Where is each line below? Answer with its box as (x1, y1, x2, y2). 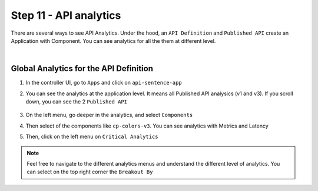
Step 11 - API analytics (11, 9, 121, 22)
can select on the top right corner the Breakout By (26, 168, 153, 176)
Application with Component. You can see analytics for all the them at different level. (11, 37, 216, 44)
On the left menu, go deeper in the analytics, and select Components (25, 112, 193, 119)
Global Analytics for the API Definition (11, 63, 153, 73)
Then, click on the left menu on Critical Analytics (25, 133, 158, 140)
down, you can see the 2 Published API (25, 98, 128, 105)
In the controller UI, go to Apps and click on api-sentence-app (25, 79, 182, 86)
